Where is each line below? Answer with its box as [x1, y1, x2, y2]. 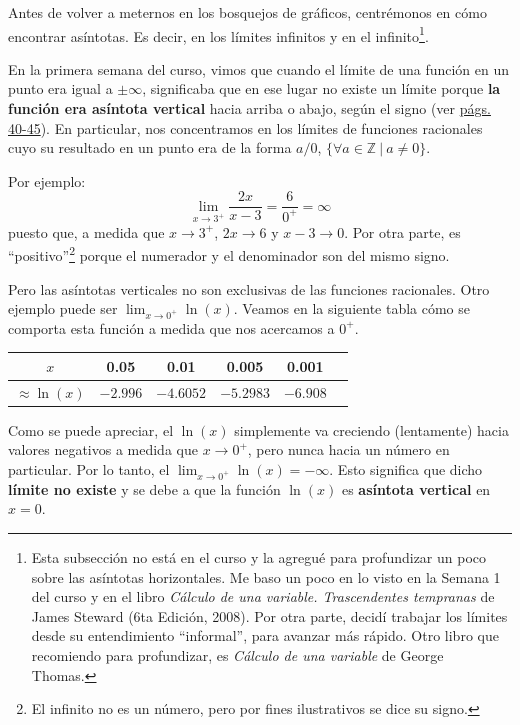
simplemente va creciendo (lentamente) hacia [234, 419, 509, 440]
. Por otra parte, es [344, 221, 461, 242]
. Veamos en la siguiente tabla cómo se [233, 298, 471, 319]
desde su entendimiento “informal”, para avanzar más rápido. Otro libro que [31, 625, 499, 646]
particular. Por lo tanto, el [8, 459, 170, 480]
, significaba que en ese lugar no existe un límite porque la [142, 78, 501, 99]
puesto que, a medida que [8, 221, 165, 242]
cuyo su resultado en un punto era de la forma [8, 137, 292, 158]
